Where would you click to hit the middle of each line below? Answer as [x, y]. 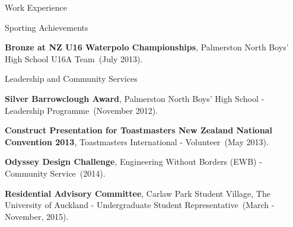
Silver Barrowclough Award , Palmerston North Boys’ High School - [135, 98]
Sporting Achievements [47, 27]
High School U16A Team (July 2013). [74, 58]
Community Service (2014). [55, 173]
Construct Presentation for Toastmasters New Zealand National [138, 130]
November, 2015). [37, 216]
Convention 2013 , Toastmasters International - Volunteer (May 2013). [137, 141]
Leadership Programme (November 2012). [82, 110]
